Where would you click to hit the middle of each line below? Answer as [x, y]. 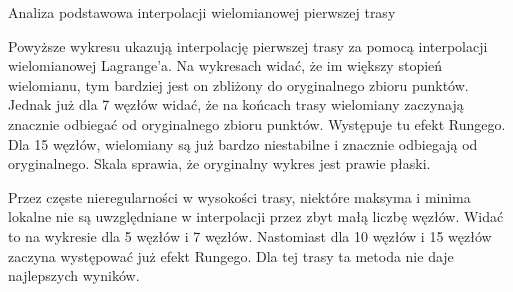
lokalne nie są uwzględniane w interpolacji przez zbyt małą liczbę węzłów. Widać [256, 216]
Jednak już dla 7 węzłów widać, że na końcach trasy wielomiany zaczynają [236, 104]
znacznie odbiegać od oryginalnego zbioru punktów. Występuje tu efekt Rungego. [257, 123]
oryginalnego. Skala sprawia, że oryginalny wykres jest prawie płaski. [219, 163]
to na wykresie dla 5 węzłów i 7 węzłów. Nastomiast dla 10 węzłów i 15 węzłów [250, 235]
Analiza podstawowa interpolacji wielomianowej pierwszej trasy [202, 12]
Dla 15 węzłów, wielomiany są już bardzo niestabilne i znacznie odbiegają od [243, 143]
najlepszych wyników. [74, 275]
